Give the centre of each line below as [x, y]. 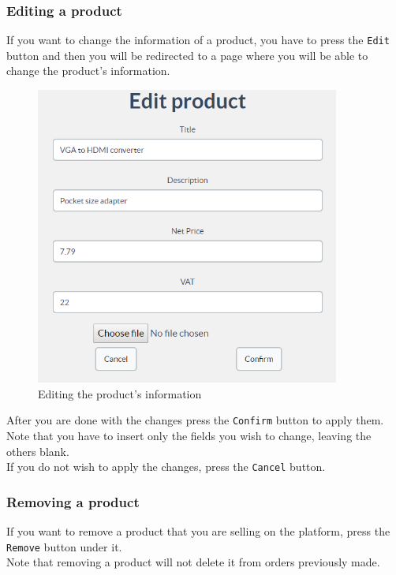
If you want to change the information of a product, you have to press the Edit [198, 40]
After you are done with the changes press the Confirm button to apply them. [195, 420]
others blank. [38, 451]
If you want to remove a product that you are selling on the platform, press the [198, 531]
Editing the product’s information [120, 393]
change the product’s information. [88, 71]
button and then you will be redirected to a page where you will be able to [187, 55]
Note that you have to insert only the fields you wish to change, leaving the [189, 436]
